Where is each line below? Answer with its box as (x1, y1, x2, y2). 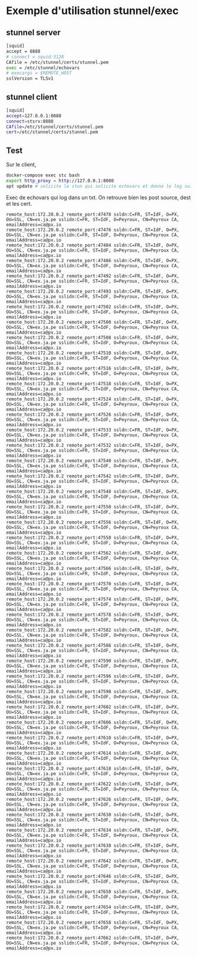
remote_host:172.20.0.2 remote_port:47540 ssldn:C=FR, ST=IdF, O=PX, (6, 457, 180, 464)
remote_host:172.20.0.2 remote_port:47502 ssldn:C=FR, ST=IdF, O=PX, (6, 304, 180, 310)
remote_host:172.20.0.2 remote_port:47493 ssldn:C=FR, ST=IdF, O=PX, (6, 289, 180, 294)
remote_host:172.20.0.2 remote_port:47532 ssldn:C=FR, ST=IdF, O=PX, (6, 442, 180, 448)
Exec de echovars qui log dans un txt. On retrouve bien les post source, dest (6, 194, 191, 201)
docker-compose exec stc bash (6, 172, 80, 178)
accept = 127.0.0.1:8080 (6, 113, 62, 118)
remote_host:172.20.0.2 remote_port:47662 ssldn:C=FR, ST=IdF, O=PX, (6, 935, 180, 941)
